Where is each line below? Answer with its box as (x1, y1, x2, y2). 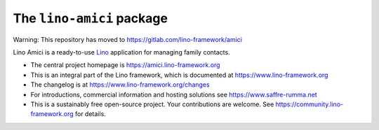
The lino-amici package (13, 10, 168, 26)
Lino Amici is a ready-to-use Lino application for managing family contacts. (13, 48, 231, 56)
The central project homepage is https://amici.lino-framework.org (30, 61, 220, 69)
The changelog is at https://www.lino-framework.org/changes (30, 80, 210, 89)
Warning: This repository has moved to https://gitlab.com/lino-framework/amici (13, 35, 242, 43)
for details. (74, 110, 107, 118)
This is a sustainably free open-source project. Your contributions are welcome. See (30, 100, 274, 108)
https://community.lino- (275, 100, 344, 108)
